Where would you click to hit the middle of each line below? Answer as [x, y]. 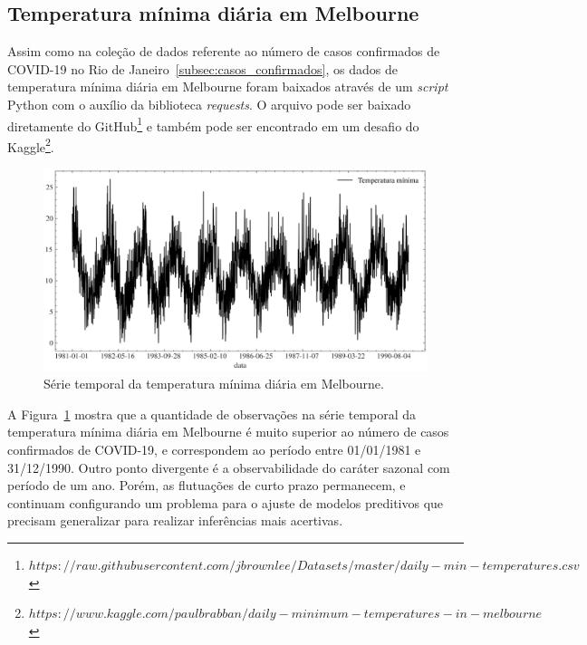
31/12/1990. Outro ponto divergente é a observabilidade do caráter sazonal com [229, 467]
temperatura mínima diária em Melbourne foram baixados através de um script [228, 87]
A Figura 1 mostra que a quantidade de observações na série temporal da [212, 414]
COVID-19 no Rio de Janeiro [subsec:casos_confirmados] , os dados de [202, 68]
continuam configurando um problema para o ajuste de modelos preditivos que [226, 502]
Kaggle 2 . [31, 145]
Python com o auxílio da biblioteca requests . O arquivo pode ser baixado [209, 104]
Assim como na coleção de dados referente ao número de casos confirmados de [224, 51]
